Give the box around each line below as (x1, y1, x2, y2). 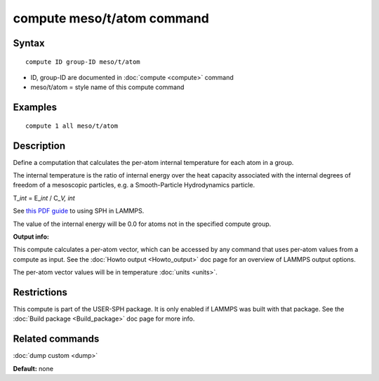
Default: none (13, 364, 54, 373)
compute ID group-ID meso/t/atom (25, 58, 140, 66)
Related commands (13, 333, 100, 345)
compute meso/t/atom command (13, 11, 210, 26)
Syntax (13, 37, 45, 49)
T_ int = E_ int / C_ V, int (13, 194, 75, 202)
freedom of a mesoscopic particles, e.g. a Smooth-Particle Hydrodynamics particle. (13, 181, 255, 189)
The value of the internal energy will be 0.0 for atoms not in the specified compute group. (13, 220, 272, 228)
